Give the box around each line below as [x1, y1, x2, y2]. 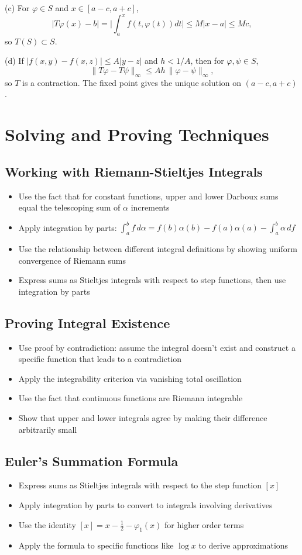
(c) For [5, 2, 30, 13]
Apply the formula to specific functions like [18, 539, 174, 551]
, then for [190, 54, 224, 67]
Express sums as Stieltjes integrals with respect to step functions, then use [18, 274, 286, 286]
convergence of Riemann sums [18, 254, 126, 266]
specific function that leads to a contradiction [18, 353, 182, 365]
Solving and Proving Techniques [5, 122, 269, 146]
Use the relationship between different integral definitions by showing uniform [18, 243, 297, 255]
